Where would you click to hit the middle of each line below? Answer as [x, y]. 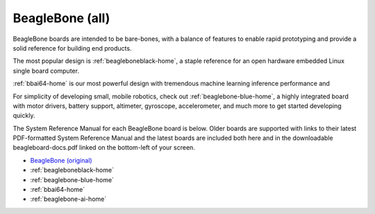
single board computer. [46, 71]
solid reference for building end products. [72, 48]
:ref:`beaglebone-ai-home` [68, 199]
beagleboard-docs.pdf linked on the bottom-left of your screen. [104, 148]
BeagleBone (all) [61, 18]
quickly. [24, 116]
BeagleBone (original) [61, 160]
